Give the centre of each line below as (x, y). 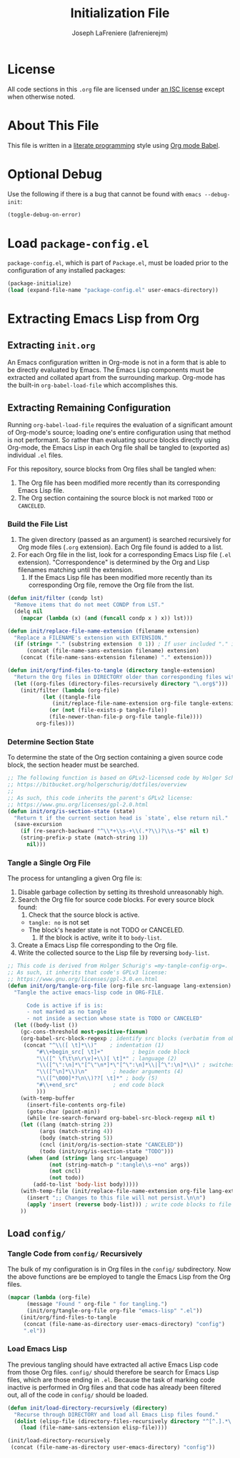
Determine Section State (51, 742)
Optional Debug (55, 174)
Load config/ (37, 1233)
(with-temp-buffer (47, 1098)
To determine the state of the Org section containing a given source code (115, 758)
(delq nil (28, 611)
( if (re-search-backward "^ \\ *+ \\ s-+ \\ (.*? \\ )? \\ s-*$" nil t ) (115, 831)
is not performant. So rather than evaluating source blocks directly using (114, 440)
